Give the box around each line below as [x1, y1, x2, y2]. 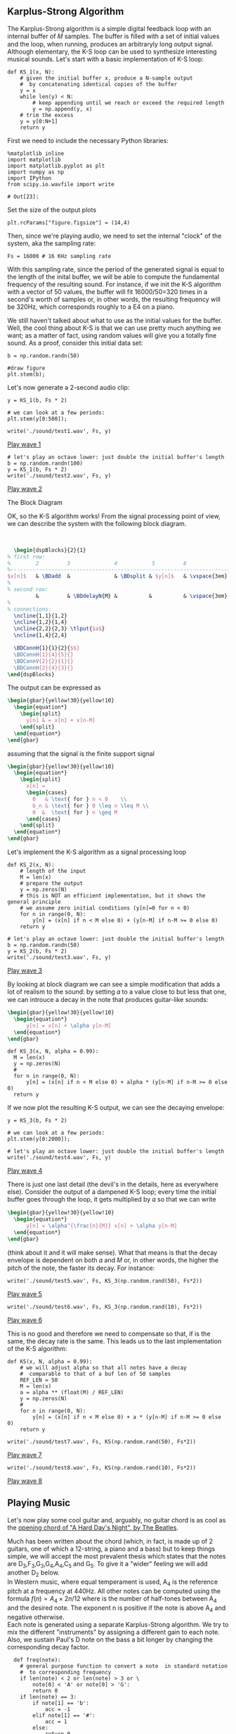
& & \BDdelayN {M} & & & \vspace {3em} [35, 592, 228, 599]
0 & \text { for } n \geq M [32, 809, 118, 816]
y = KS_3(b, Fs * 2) [7, 1117, 68, 1124]
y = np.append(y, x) [32, 105, 93, 112]
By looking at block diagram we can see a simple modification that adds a [7, 980, 221, 989]
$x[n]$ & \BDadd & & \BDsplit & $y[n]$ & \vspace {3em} [7, 573, 228, 580]
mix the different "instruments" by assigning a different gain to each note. [7, 1628, 220, 1636]
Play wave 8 [7, 1477, 43, 1485]
